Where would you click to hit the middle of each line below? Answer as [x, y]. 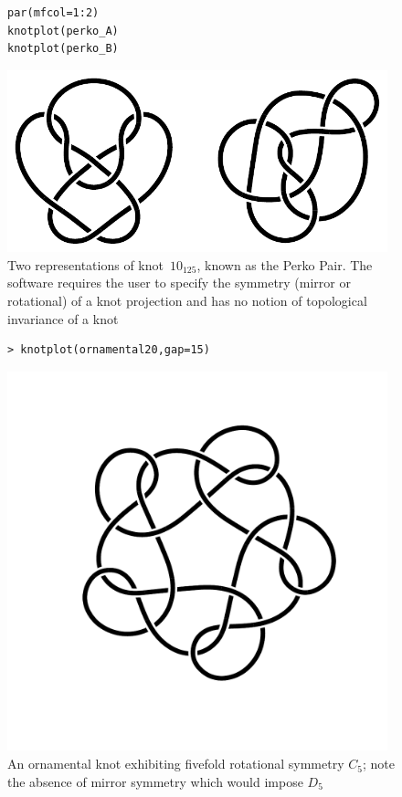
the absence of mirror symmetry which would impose [155, 781]
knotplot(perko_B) [63, 49]
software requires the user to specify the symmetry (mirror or [179, 283]
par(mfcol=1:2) [53, 13]
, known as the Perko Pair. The [285, 264]
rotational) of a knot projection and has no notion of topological [187, 300]
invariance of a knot [63, 318]
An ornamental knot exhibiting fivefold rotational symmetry [176, 764]
